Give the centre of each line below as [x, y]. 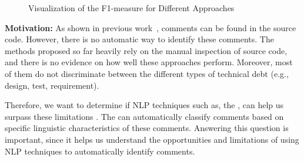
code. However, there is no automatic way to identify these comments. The [139, 39]
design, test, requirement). [52, 85]
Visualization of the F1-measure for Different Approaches [131, 8]
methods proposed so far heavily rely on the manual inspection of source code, [146, 50]
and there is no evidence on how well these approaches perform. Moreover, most [149, 62]
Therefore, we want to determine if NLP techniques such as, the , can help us [144, 105]
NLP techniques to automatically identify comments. [100, 151]
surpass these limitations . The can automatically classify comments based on [144, 116]
